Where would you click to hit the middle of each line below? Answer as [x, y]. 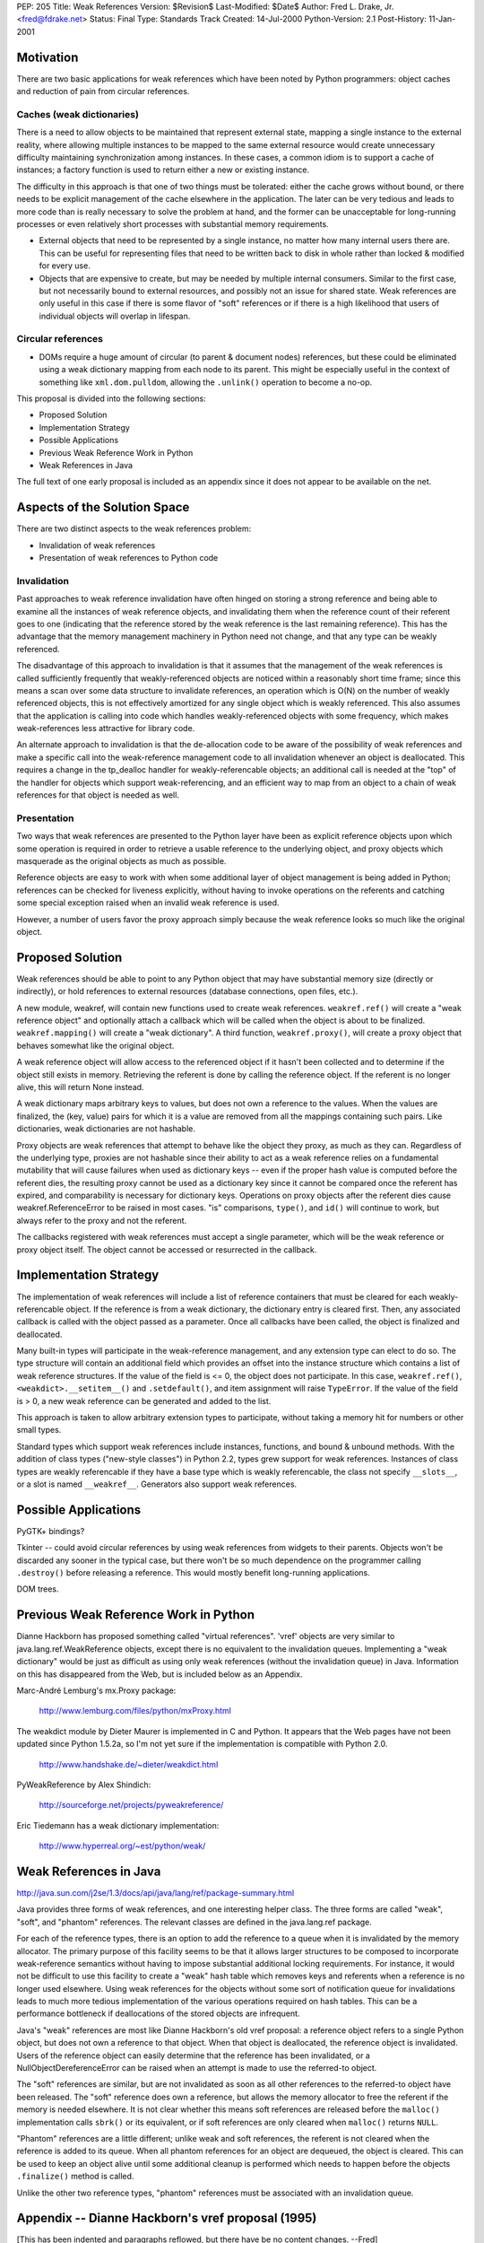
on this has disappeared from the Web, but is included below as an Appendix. [160, 1674]
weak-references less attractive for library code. [106, 729]
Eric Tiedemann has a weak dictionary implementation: [118, 1825]
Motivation [48, 57]
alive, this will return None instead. [80, 1087]
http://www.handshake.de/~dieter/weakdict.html [129, 1764]
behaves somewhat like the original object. [95, 1045]
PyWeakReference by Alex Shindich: [84, 1785]
